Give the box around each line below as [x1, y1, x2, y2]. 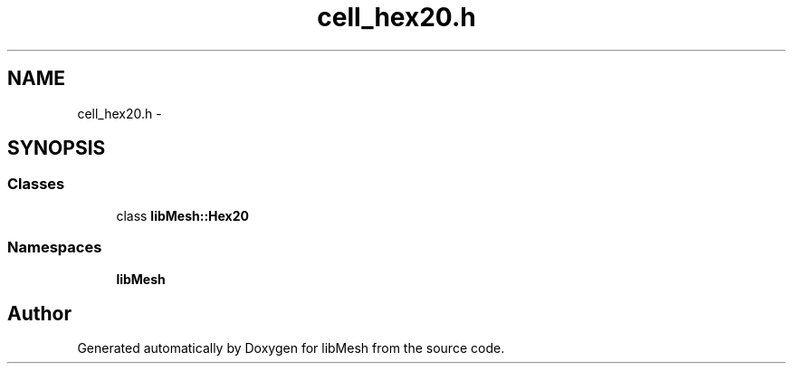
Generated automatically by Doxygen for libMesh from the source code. [77, 340, 505, 357]
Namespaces [7, 238, 102, 257]
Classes [7, 175, 65, 194]
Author [7, 301, 72, 325]
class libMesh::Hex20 [116, 207, 249, 224]
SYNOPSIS [7, 137, 106, 160]
